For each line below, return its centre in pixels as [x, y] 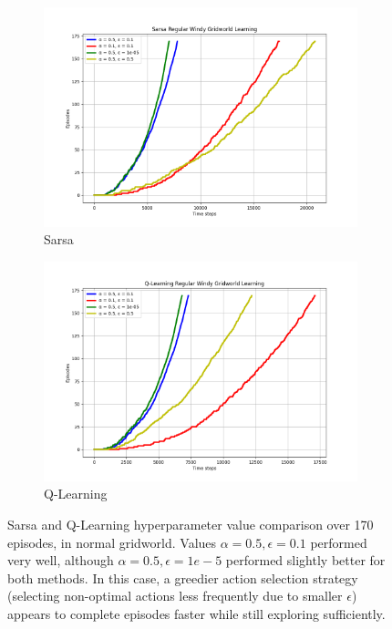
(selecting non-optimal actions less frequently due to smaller [175, 596]
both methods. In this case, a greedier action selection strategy [183, 577]
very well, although [61, 560]
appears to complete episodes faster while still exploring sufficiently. [196, 613]
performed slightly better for [305, 560]
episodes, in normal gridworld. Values [112, 542]
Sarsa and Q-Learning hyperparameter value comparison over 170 [191, 524]
